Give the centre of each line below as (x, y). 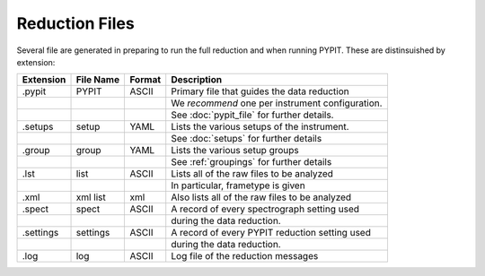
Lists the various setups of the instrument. (260, 127)
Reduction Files (75, 23)
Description (197, 80)
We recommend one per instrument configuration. (277, 103)
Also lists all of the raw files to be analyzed (261, 197)
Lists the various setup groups (235, 151)
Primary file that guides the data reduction (260, 91)
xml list (91, 197)
